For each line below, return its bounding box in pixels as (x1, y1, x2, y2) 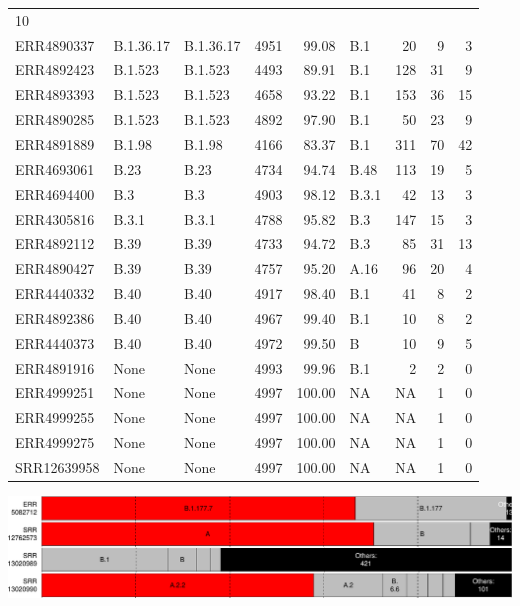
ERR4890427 (15, 258, 95, 279)
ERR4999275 (15, 432, 95, 453)
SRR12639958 (15, 456, 100, 477)
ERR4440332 (15, 283, 95, 304)
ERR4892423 (15, 59, 95, 80)
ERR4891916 (15, 357, 95, 378)
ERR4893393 (15, 84, 95, 105)
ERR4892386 (15, 307, 95, 328)
